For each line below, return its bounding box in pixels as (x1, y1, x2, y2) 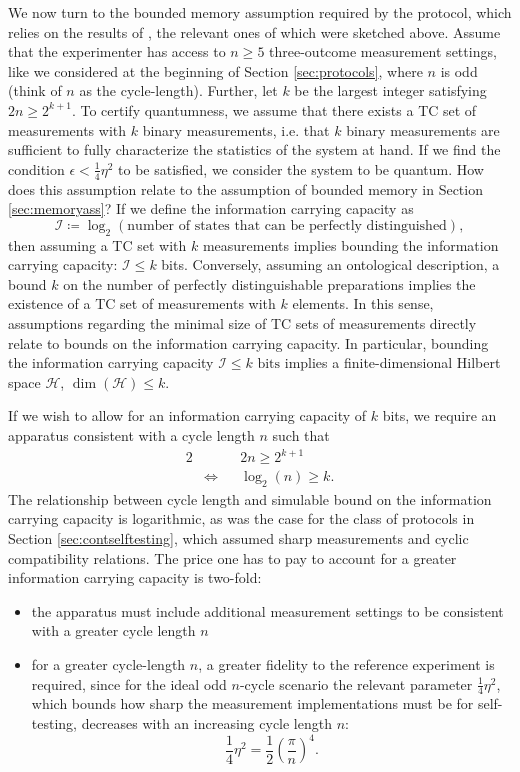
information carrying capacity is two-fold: (8, 567, 262, 588)
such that (272, 424, 330, 445)
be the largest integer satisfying (294, 80, 487, 101)
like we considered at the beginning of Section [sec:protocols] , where (8, 60, 423, 81)
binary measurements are (346, 119, 500, 140)
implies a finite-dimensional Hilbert (284, 352, 501, 373)
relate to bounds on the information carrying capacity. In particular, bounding (8, 332, 489, 353)
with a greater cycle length (31, 620, 196, 641)
